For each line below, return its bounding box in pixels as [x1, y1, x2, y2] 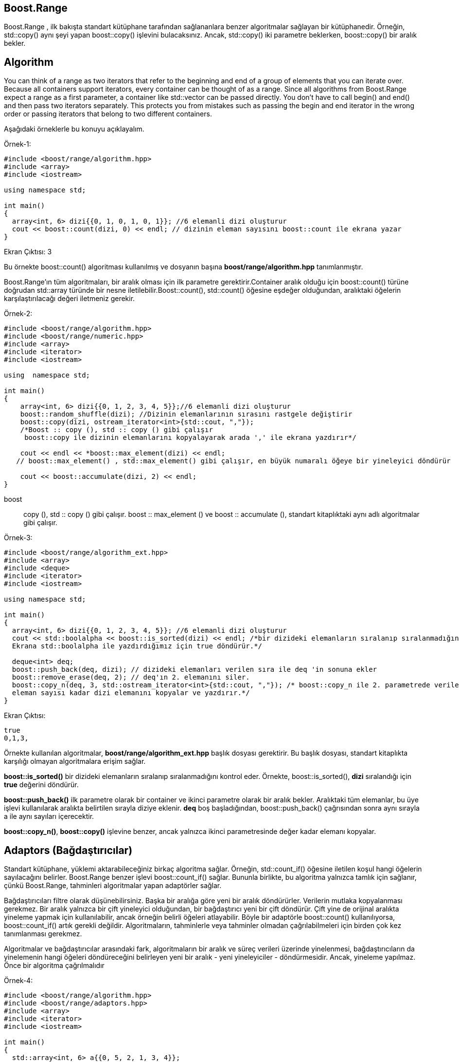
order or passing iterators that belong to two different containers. [4, 110, 212, 118]
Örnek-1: [4, 140, 31, 149]
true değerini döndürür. [4, 780, 79, 789]
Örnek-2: [4, 309, 33, 318]
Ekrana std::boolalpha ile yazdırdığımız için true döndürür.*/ [12, 642, 263, 650]
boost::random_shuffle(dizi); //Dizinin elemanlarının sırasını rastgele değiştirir [20, 410, 353, 418]
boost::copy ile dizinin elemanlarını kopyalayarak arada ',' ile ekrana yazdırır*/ [24, 434, 356, 442]
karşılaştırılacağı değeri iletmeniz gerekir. [4, 294, 135, 303]
